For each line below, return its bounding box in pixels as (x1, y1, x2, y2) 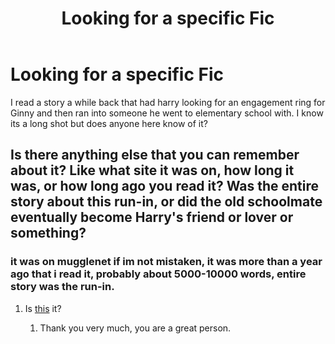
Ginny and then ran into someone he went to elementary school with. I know (10, 107, 324, 119)
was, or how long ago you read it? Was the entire (10, 178, 319, 195)
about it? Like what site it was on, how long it (10, 162, 295, 179)
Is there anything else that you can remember (10, 147, 300, 164)
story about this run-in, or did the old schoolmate (10, 193, 323, 211)
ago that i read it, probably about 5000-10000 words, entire (10, 267, 307, 281)
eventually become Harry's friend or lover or (10, 209, 294, 226)
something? (10, 225, 87, 242)
